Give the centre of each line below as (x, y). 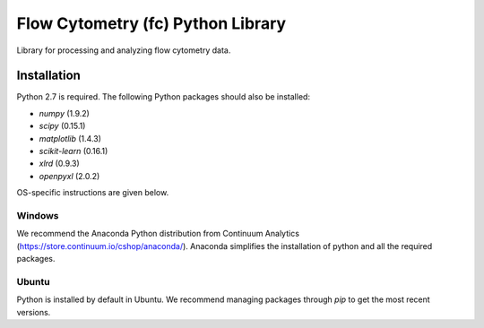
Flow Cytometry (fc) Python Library (151, 23)
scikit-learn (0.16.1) (73, 151)
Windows (38, 215)
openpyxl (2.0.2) (69, 176)
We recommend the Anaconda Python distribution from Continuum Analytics (158, 234)
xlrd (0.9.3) (59, 164)
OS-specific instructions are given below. (93, 193)
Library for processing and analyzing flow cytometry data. (124, 50)
